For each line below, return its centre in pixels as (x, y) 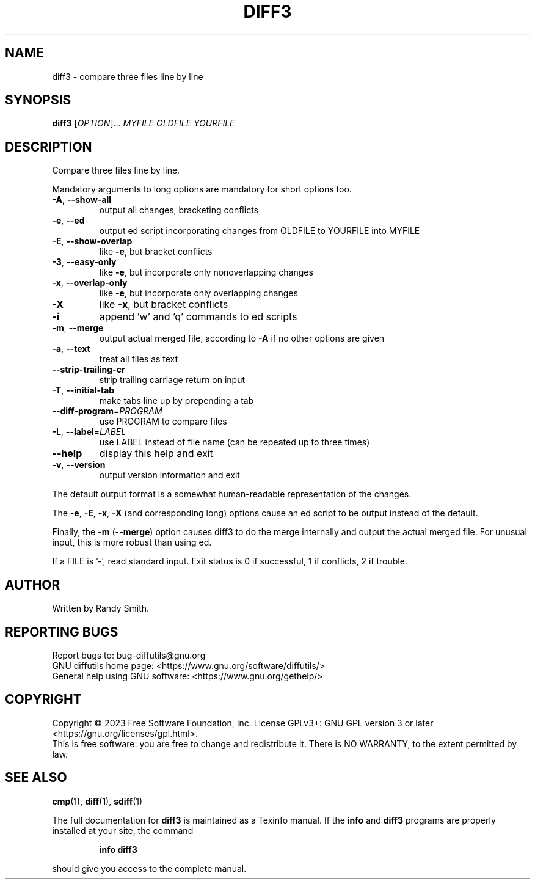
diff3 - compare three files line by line (128, 76)
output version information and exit (169, 475)
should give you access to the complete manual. (149, 868)
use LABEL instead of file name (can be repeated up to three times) (235, 442)
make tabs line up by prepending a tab (177, 401)
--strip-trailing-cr (89, 370)
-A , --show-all (82, 200)
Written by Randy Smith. (101, 608)
